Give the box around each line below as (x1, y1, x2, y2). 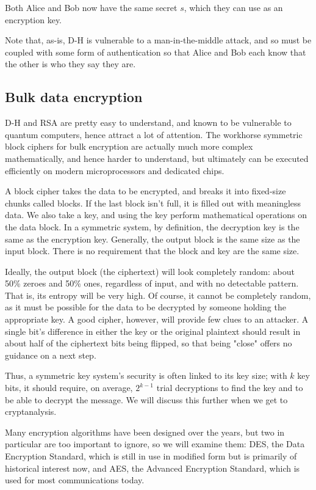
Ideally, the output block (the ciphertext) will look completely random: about (5, 265, 295, 277)
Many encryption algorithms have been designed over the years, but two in (5, 425, 285, 438)
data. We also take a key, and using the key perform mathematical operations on (5, 208, 307, 221)
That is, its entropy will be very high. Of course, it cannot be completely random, (5, 288, 311, 301)
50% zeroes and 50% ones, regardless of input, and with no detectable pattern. (5, 277, 299, 290)
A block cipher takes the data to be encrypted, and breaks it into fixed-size (5, 185, 286, 197)
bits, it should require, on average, (5, 381, 133, 394)
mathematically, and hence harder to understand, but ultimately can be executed (5, 152, 309, 164)
